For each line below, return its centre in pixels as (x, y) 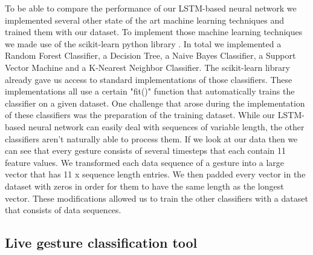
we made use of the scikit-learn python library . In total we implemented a (143, 43)
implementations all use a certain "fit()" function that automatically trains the (150, 91)
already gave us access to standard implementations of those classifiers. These (149, 79)
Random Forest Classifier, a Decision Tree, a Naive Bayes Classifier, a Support (150, 55)
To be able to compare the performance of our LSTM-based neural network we (151, 8)
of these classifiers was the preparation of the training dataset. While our (140, 115)
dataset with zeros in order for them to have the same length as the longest (144, 186)
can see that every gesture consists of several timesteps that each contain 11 (145, 151)
